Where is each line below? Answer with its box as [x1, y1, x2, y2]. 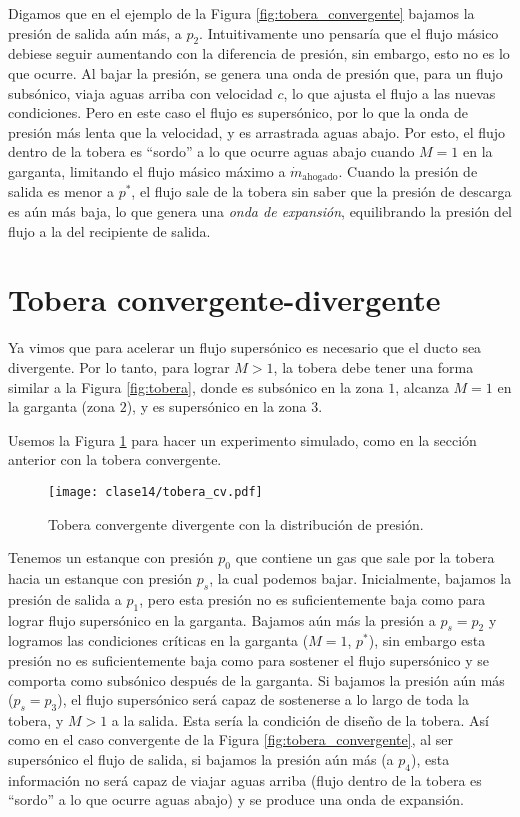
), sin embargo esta [368, 630, 486, 651]
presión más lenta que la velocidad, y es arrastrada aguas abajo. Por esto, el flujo [8, 121, 506, 142]
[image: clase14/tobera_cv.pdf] [48, 484, 263, 499]
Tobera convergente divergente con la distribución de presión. [48, 513, 424, 534]
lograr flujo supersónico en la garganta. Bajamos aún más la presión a [8, 609, 436, 630]
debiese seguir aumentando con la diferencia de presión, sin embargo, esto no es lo [8, 43, 510, 64]
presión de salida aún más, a [8, 22, 182, 43]
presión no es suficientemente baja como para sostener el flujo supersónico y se [8, 649, 489, 670]
